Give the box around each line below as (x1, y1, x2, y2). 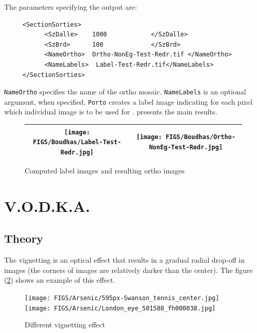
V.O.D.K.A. (4, 195, 90, 216)
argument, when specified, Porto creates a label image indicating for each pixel (4, 96, 253, 107)
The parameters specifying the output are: (4, 2, 137, 12)
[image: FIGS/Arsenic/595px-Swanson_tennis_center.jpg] (25, 294, 220, 302)
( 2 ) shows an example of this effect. (4, 275, 115, 285)
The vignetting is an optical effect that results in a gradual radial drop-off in (4, 254, 245, 265)
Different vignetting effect (25, 319, 105, 330)
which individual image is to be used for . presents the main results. (4, 106, 218, 117)
